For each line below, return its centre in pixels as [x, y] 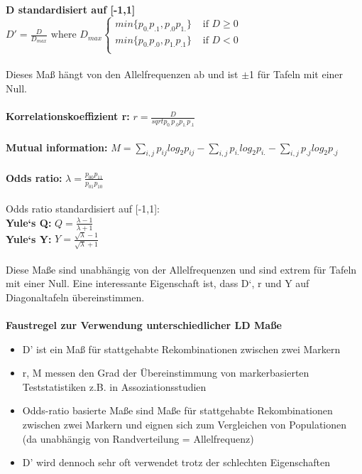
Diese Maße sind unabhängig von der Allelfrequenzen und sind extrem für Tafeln [181, 269]
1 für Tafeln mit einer [296, 74]
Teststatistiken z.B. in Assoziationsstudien [114, 386]
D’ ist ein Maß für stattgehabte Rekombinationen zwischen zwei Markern [181, 349]
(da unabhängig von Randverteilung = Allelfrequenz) [138, 438]
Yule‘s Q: [29, 222]
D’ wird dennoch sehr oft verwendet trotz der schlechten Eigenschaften [176, 462]
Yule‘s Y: [29, 238]
